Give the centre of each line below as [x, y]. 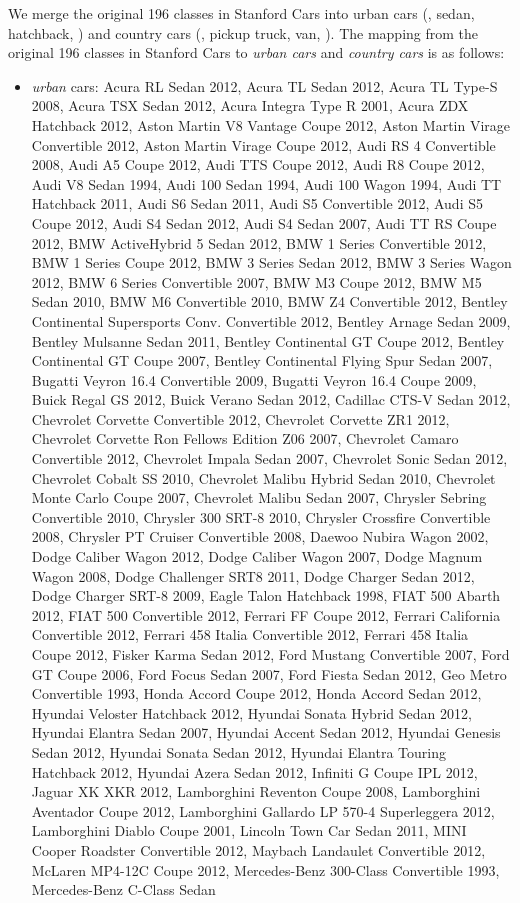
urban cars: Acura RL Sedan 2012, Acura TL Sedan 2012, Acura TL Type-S [264, 85]
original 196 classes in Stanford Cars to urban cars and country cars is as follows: [256, 52]
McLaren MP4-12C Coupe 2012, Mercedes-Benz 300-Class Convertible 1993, [265, 869]
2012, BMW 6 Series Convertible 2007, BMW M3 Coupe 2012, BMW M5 [256, 281]
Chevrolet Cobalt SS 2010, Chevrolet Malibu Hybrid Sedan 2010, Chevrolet [263, 477]
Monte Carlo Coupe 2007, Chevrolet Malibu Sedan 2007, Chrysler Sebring [259, 497]
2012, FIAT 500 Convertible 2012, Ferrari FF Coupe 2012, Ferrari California [266, 614]
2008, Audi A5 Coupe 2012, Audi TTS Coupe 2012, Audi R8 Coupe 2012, [258, 164]
